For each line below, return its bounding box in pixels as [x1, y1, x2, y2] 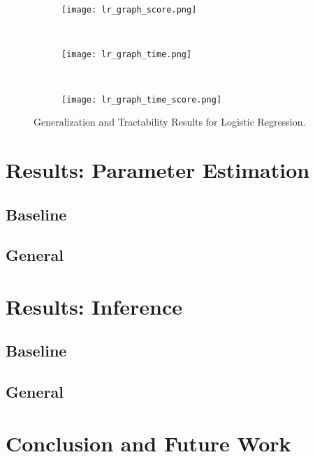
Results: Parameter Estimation [6, 155, 310, 183]
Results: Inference [6, 292, 183, 320]
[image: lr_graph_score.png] [61, 5, 197, 15]
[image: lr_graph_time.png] [61, 50, 192, 60]
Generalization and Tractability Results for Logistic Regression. [34, 114, 306, 129]
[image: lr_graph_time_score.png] [61, 94, 222, 105]
